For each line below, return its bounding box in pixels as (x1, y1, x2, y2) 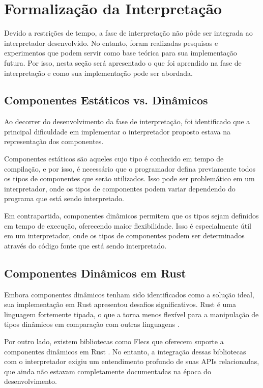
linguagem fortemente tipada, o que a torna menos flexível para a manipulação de (4, 309, 259, 319)
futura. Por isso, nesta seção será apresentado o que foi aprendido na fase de (4, 57, 242, 68)
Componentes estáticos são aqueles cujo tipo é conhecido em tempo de (4, 153, 224, 164)
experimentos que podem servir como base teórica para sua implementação (4, 47, 237, 58)
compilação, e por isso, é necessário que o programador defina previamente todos (4, 163, 256, 174)
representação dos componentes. (4, 136, 104, 147)
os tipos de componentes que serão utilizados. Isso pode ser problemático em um (4, 173, 255, 184)
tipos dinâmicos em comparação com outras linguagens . (4, 319, 180, 329)
